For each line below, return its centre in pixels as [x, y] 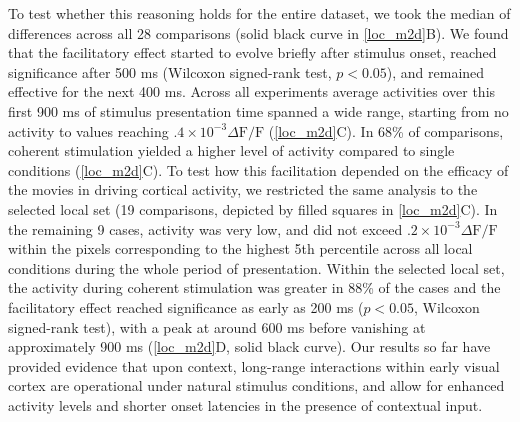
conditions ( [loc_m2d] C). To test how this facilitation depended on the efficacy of [258, 169]
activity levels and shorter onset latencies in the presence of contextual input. [245, 404]
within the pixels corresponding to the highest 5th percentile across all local [240, 248]
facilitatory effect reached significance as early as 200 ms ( [186, 306]
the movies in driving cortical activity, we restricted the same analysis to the [243, 189]
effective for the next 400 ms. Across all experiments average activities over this [252, 91]
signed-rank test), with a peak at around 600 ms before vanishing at [217, 326]
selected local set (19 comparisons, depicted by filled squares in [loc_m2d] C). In [253, 208]
